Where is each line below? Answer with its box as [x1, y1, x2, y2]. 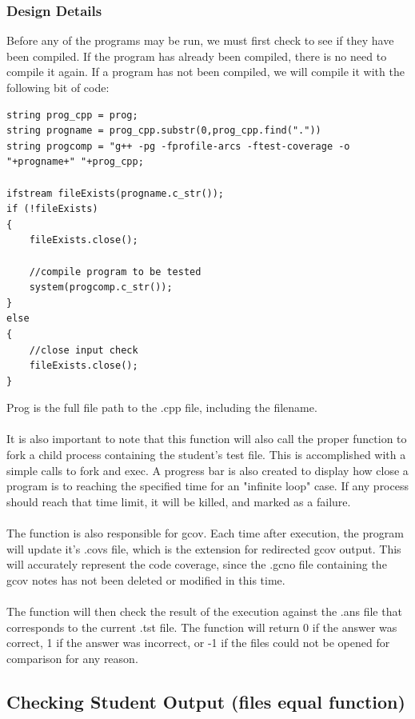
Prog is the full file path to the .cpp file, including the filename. [6, 399, 317, 416]
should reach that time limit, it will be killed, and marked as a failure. [6, 493, 351, 509]
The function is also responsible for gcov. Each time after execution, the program [6, 525, 404, 541]
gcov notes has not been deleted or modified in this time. [6, 571, 285, 588]
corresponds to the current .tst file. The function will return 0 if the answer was [6, 618, 397, 635]
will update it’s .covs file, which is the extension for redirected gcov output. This [6, 540, 401, 557]
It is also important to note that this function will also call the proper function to [6, 430, 407, 447]
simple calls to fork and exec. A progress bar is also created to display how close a [6, 461, 409, 478]
